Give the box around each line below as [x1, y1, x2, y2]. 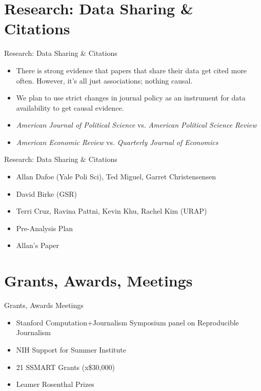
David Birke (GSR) [16, 188, 77, 199]
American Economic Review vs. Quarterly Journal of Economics [16, 136, 218, 147]
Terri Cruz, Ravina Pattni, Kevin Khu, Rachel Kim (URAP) [16, 205, 207, 216]
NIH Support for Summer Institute [16, 344, 126, 355]
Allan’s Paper [16, 240, 59, 251]
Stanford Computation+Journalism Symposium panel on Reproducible [16, 317, 239, 327]
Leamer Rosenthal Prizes [16, 379, 94, 389]
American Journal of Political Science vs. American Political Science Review [16, 119, 257, 130]
